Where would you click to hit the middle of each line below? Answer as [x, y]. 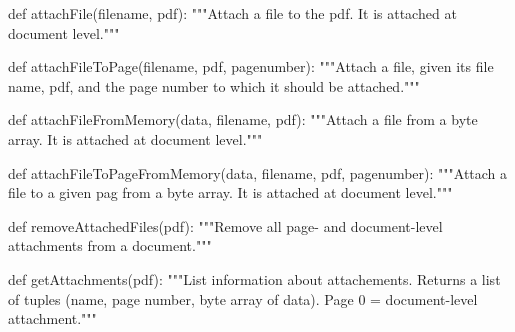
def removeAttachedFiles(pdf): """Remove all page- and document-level [225, 225]
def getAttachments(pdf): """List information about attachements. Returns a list [254, 278]
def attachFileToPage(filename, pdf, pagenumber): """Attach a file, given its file [251, 66]
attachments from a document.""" [110, 245]
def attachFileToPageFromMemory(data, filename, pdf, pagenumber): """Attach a [258, 172]
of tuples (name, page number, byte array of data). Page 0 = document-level [243, 298]
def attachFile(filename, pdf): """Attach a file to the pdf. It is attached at [232, 13]
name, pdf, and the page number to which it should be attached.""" [214, 85]
